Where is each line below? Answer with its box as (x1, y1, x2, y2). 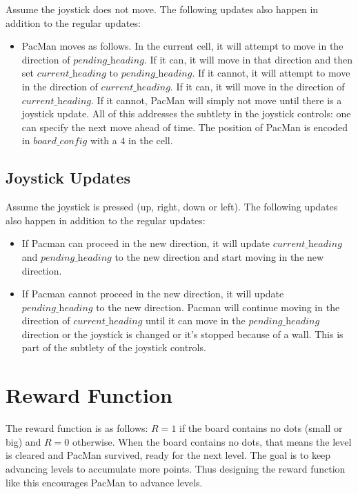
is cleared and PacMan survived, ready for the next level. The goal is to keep (6, 448, 331, 462)
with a (90, 133, 117, 148)
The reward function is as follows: (6, 421, 148, 435)
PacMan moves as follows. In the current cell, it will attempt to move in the (21, 39, 344, 53)
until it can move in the (146, 313, 246, 328)
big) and (6, 434, 41, 448)
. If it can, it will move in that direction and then (143, 52, 353, 66)
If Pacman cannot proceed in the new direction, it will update (21, 286, 284, 301)
